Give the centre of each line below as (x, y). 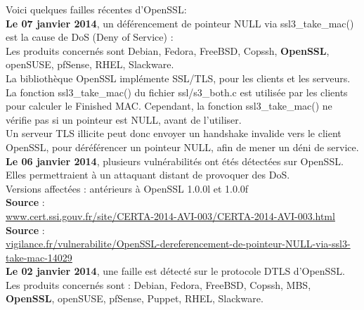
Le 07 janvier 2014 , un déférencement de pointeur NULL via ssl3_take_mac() (180, 23)
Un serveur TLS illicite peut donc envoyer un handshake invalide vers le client (174, 133)
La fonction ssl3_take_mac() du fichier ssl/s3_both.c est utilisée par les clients (177, 92)
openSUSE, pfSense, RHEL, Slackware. (90, 64)
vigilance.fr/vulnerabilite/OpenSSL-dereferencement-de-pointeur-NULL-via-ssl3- (178, 244)
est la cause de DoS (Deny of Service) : (90, 37)
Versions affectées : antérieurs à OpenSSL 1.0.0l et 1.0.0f (127, 188)
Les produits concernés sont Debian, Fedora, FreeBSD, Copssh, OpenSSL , (168, 50)
